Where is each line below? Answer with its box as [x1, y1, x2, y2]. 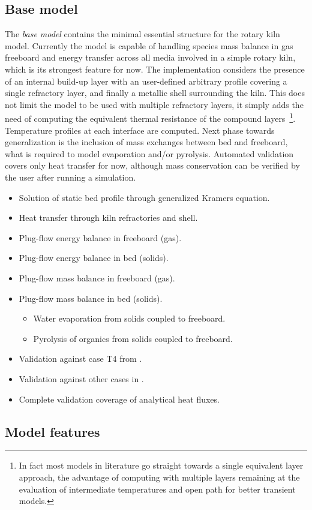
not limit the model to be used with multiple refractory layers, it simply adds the [5, 98, 304, 110]
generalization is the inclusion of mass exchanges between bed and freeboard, [5, 136, 288, 148]
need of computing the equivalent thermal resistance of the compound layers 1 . [5, 110, 296, 125]
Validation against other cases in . [19, 372, 144, 385]
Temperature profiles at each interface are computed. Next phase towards [5, 124, 275, 136]
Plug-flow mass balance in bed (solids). [19, 292, 163, 304]
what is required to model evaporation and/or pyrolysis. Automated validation [5, 147, 294, 160]
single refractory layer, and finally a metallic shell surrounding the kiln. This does [5, 86, 305, 99]
